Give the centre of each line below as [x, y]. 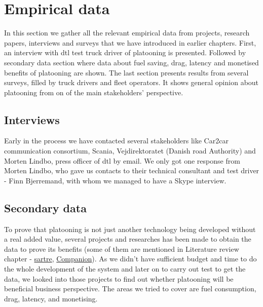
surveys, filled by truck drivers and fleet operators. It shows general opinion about [131, 82]
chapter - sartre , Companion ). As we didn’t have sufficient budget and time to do [130, 259]
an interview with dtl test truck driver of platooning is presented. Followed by [125, 52]
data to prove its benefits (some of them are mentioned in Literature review [122, 248]
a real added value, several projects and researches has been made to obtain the [128, 239]
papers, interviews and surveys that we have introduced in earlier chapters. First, [130, 42]
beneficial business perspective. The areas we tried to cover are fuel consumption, [130, 289]
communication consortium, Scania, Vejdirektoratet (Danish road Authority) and [130, 151]
